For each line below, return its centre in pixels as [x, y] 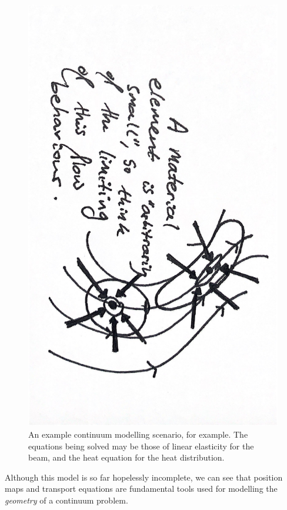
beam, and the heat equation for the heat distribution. [126, 457]
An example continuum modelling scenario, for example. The [138, 434]
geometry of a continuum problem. [66, 500]
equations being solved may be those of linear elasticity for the [141, 446]
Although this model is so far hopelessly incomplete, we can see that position [144, 477]
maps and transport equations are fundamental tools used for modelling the [141, 489]
